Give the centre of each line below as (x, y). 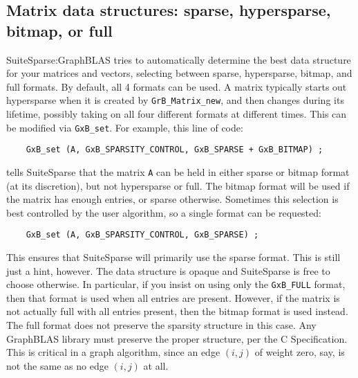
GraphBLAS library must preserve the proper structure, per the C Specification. (177, 338)
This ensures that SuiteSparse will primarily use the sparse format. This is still (173, 257)
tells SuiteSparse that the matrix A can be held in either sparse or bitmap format (178, 171)
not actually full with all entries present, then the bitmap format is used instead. (177, 311)
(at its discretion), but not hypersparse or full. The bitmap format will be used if (178, 185)
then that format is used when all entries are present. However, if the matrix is (173, 297)
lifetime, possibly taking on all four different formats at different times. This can (177, 114)
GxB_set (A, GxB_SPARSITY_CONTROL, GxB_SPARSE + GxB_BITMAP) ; (175, 150)
